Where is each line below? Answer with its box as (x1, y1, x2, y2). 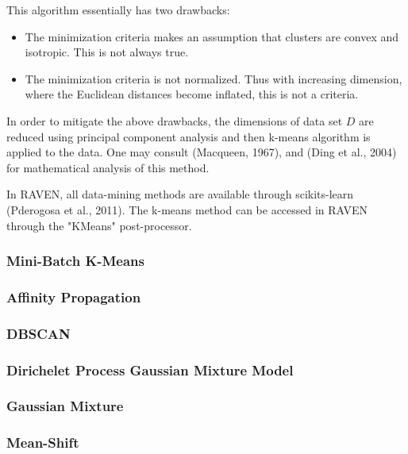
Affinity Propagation (6, 287, 141, 306)
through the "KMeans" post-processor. (6, 217, 192, 233)
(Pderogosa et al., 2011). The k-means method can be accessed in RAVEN (6, 201, 368, 217)
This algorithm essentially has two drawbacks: (6, 2, 230, 17)
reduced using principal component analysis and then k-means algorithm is (6, 128, 371, 144)
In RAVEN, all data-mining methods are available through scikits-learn (6, 186, 354, 202)
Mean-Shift (6, 433, 79, 452)
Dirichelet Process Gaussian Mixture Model (6, 360, 294, 379)
